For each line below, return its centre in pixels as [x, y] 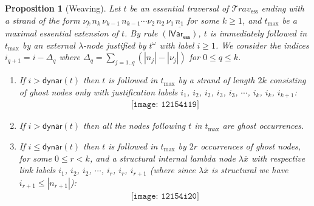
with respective [278, 158]
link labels [37, 170]
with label [177, 45]
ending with [283, 8]
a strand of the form [43, 20]
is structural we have [250, 170]
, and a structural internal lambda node [162, 158]
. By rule [141, 33]
